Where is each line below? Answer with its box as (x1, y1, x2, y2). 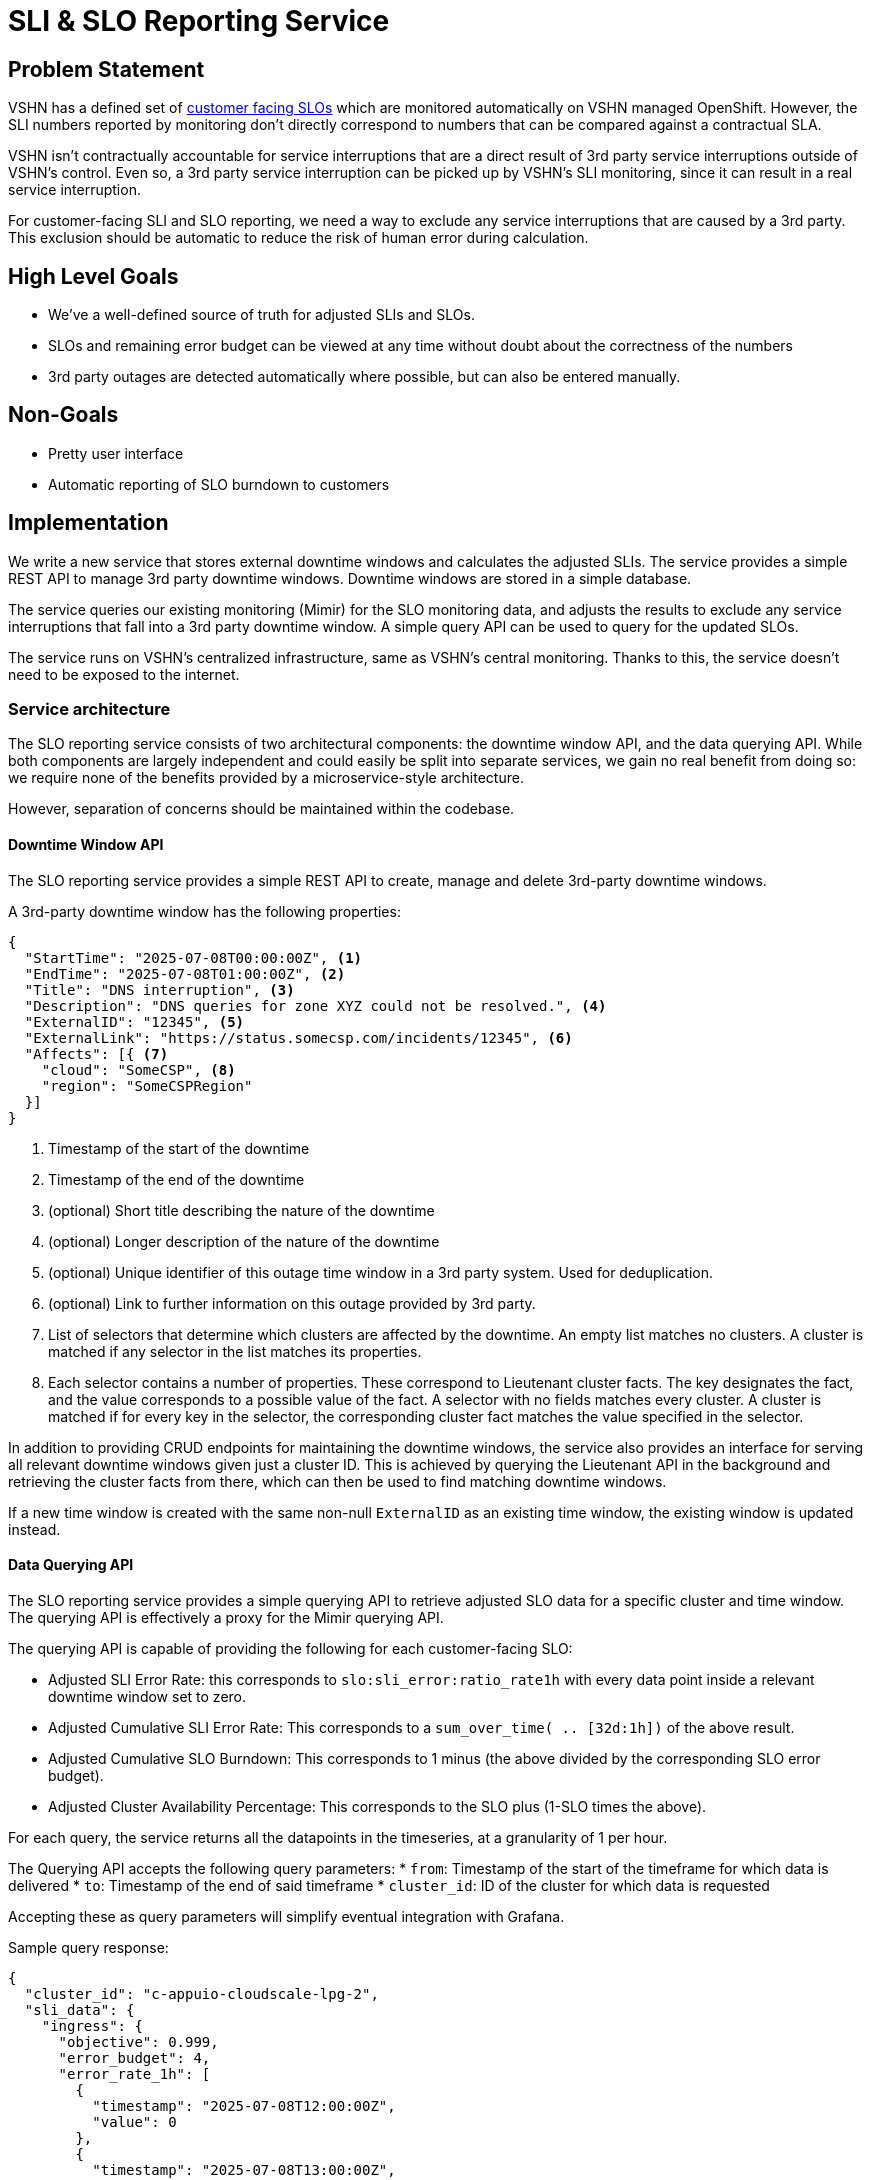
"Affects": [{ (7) (24, 1045, 169, 1062)
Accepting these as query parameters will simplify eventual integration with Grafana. (8, 1907, 565, 1925)
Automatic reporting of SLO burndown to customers (48, 475, 390, 493)
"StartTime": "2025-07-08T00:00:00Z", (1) (24, 949, 363, 966)
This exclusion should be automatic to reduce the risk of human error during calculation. (8, 229, 589, 247)
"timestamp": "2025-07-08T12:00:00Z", (92, 2097, 396, 2114)
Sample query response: (8, 1938, 169, 1956)
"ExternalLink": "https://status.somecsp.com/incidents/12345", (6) (24, 1029, 573, 1046)
